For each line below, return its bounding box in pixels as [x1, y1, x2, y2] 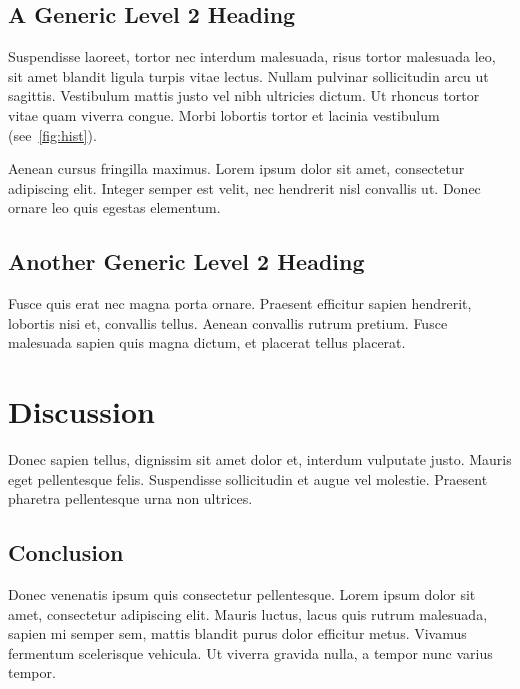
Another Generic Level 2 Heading [8, 246, 365, 277]
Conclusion [8, 537, 124, 568]
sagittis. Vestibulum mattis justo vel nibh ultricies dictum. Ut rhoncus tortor [8, 85, 480, 106]
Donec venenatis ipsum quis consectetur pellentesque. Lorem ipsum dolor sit [8, 584, 476, 605]
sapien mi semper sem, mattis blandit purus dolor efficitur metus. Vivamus [8, 623, 467, 644]
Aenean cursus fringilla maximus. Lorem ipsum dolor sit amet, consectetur [8, 158, 465, 179]
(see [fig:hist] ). [8, 124, 97, 145]
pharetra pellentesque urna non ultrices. [8, 488, 253, 509]
